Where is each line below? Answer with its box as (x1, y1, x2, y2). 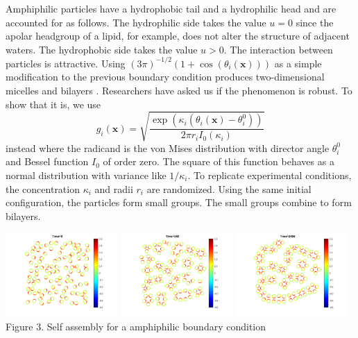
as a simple (274, 56, 322, 70)
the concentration (6, 181, 80, 196)
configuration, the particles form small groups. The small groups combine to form (6, 195, 352, 210)
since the (296, 15, 334, 29)
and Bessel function (6, 154, 89, 169)
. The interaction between (223, 42, 333, 56)
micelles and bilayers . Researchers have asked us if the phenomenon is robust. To (6, 83, 352, 98)
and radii (94, 181, 133, 196)
